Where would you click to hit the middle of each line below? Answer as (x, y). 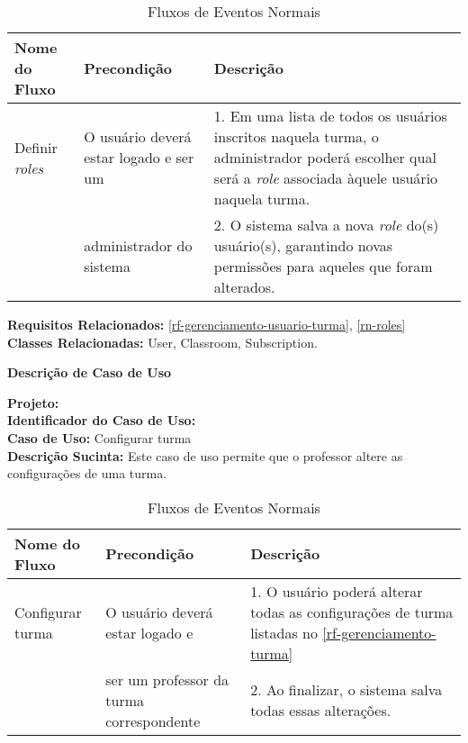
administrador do (138, 245)
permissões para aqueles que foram (323, 266)
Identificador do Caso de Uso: (102, 420)
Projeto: (33, 402)
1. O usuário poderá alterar (337, 591)
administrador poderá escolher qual (325, 157)
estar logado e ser (139, 157)
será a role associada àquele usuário (326, 178)
